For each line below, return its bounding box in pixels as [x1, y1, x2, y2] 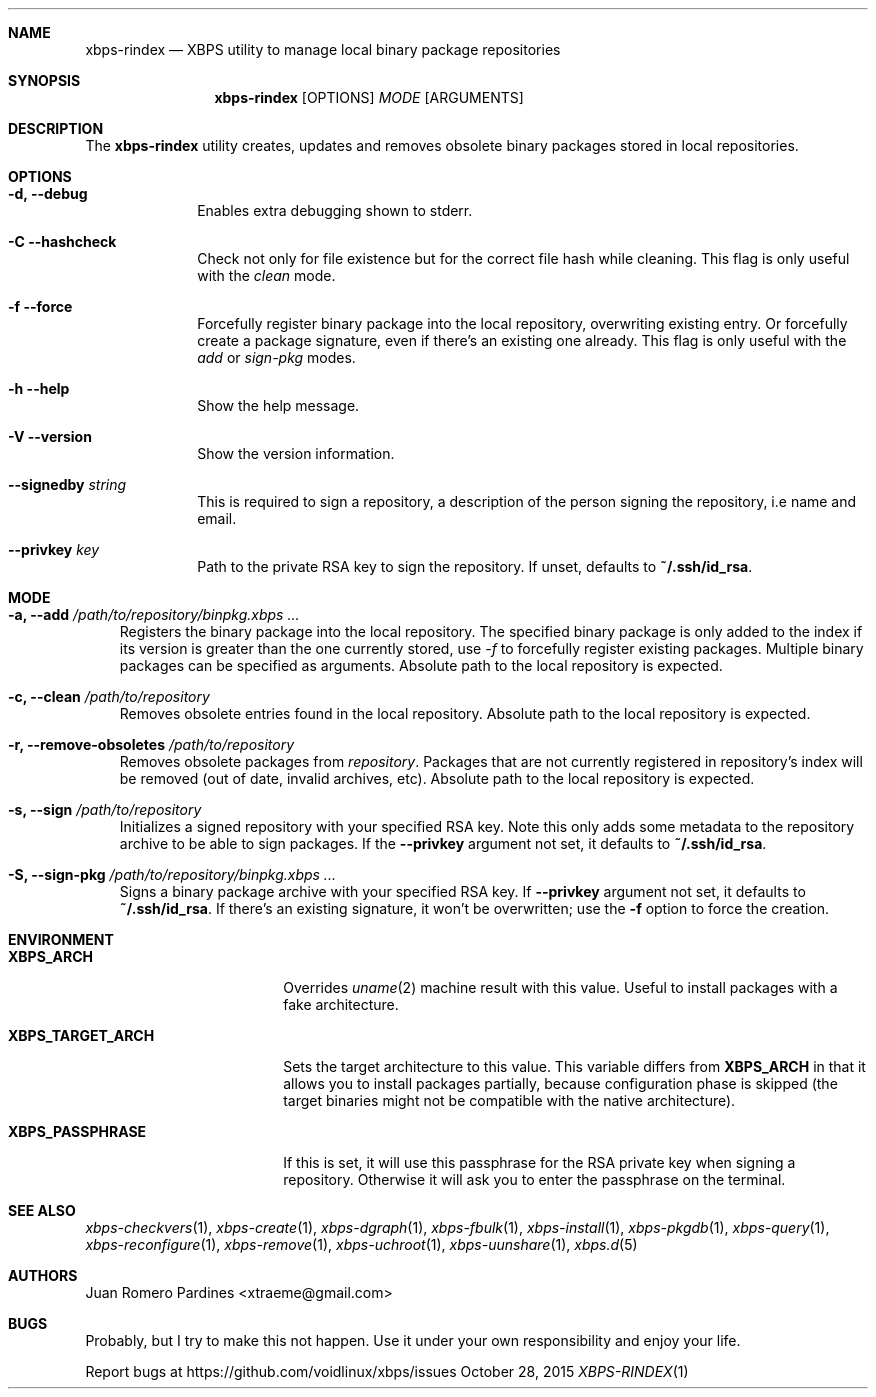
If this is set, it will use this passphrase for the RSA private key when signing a [283, 1154, 796, 1171]
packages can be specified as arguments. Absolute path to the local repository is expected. [119, 657, 723, 674]
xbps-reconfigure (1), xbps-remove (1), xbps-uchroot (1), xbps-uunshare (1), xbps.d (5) [85, 1236, 638, 1253]
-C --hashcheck [8, 233, 117, 250]
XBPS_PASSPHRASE [8, 1123, 147, 1140]
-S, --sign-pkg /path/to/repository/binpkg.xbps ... [8, 866, 336, 883]
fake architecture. [283, 996, 399, 1013]
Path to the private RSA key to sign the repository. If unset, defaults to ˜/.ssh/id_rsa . [197, 558, 753, 575]
